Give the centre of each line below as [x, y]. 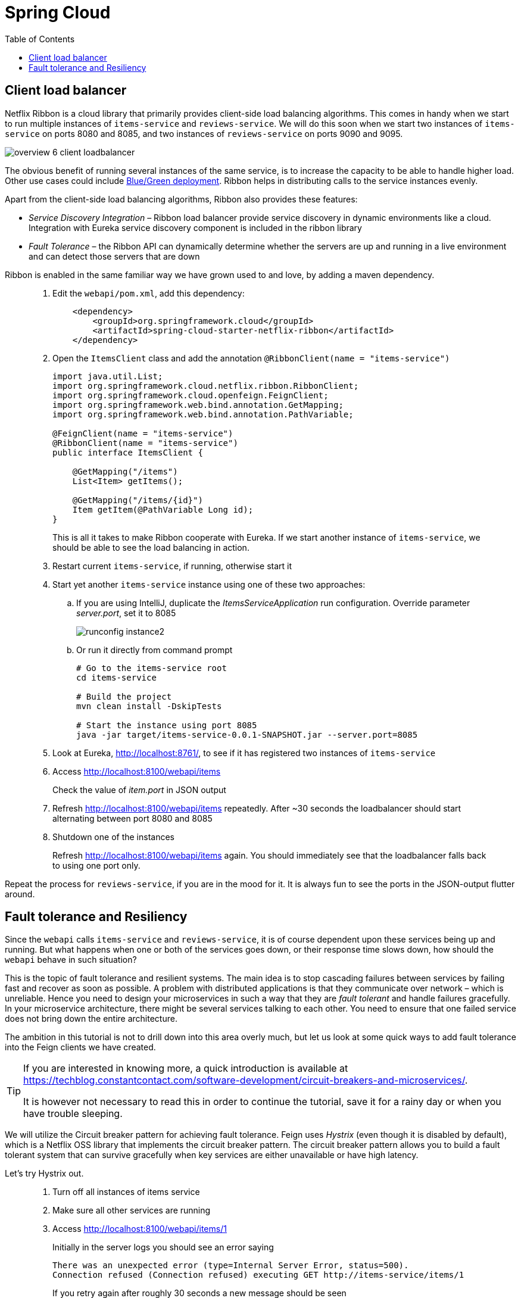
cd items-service [116, 677]
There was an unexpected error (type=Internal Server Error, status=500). [231, 1266]
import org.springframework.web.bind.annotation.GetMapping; [198, 405]
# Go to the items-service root [152, 668]
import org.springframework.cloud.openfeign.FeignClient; [191, 395]
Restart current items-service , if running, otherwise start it [172, 566]
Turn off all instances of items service [126, 1192]
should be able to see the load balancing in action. [151, 547]
